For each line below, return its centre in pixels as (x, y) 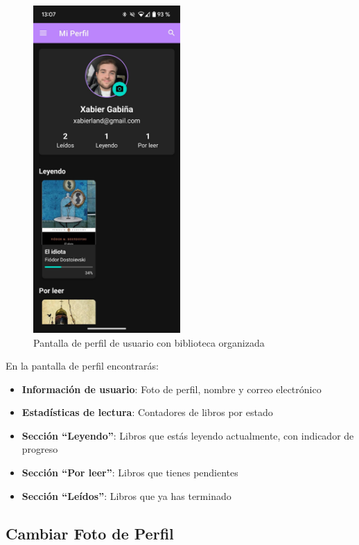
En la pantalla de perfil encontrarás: (82, 366)
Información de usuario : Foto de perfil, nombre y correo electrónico (172, 389)
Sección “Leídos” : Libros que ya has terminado (126, 495)
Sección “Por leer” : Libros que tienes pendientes (130, 473)
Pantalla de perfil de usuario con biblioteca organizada (149, 342)
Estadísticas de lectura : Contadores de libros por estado (147, 412)
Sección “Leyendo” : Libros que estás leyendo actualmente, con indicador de (188, 435)
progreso (40, 449)
